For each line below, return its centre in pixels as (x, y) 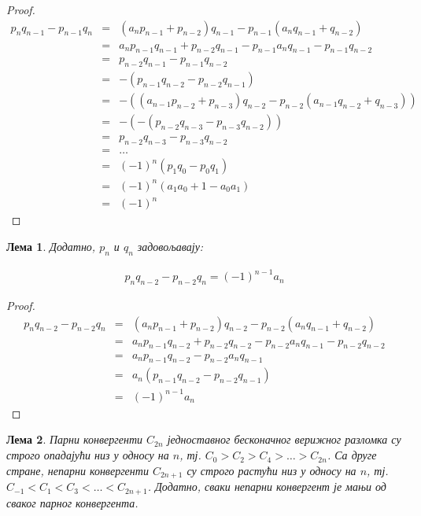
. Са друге (352, 455)
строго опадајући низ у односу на (88, 455)
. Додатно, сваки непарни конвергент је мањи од (267, 487)
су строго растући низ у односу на (271, 470)
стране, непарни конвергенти (78, 470)
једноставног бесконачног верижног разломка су (284, 439)
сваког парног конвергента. (72, 502)
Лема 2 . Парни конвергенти (75, 439)
